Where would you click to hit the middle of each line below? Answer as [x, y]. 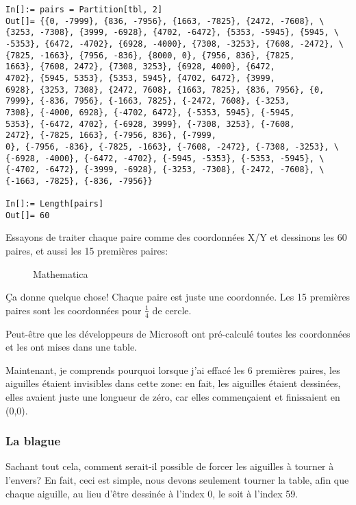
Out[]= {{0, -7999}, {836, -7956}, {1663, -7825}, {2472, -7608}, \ [165, 21]
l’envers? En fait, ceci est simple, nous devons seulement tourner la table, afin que [177, 480]
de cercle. [172, 310]
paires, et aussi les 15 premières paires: [87, 251]
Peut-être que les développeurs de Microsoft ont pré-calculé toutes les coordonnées [178, 333]
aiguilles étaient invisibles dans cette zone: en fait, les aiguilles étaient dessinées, [173, 383]
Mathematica [61, 273]
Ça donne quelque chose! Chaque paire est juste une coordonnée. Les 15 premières [178, 297]
